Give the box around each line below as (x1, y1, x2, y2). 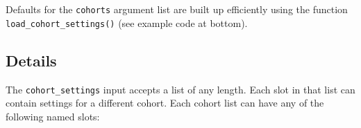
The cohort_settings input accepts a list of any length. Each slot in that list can (6, 82, 355, 96)
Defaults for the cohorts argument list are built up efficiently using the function (6, 2, 348, 16)
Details (6, 49, 57, 71)
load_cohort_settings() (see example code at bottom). (6, 15, 248, 30)
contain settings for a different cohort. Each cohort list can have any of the (6, 95, 324, 110)
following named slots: (6, 109, 100, 123)
